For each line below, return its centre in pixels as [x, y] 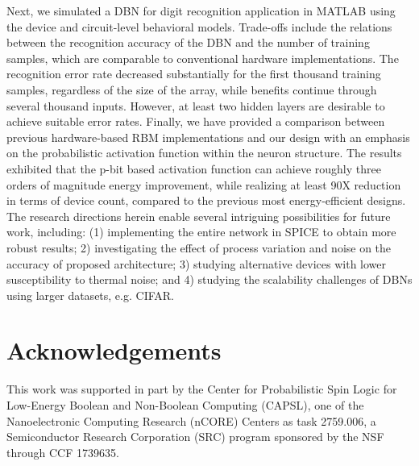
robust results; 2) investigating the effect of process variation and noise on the [199, 247]
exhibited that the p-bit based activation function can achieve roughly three [194, 168]
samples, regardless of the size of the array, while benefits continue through [192, 89]
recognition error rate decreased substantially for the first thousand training [194, 74]
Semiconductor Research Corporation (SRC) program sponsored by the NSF [195, 437]
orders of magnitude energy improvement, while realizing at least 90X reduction [204, 184]
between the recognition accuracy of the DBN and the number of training [188, 42]
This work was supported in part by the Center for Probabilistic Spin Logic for [202, 389]
